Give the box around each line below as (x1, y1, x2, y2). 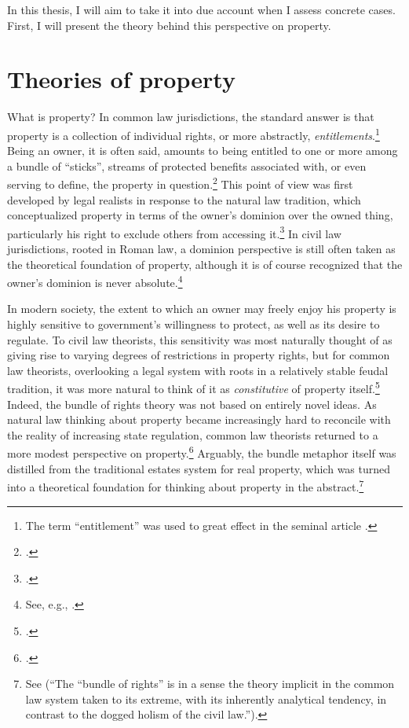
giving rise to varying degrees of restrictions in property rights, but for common (7, 347, 390, 363)
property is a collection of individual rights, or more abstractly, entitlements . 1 (7, 124, 380, 143)
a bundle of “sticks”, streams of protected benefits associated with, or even (7, 157, 367, 174)
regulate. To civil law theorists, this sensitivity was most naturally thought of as (7, 331, 393, 347)
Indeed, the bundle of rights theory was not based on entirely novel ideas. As (7, 395, 377, 412)
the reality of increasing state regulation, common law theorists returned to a (7, 426, 378, 443)
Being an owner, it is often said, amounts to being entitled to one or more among (7, 142, 398, 159)
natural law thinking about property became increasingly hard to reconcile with (7, 411, 391, 428)
